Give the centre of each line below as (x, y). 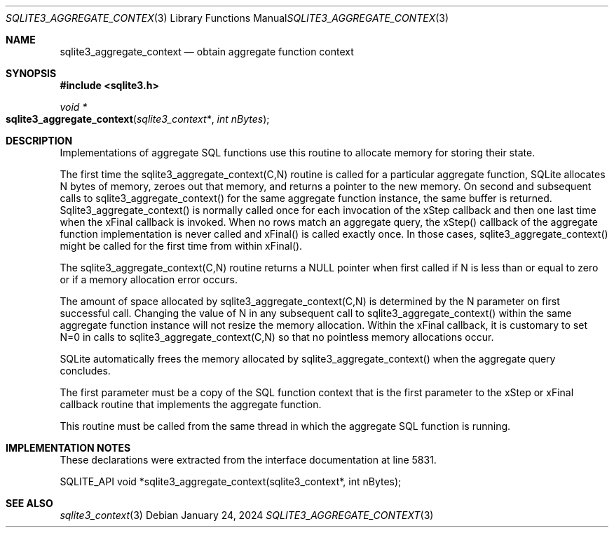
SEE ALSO (29, 503)
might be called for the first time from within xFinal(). (181, 246)
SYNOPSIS (31, 73)
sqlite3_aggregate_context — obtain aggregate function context (207, 52)
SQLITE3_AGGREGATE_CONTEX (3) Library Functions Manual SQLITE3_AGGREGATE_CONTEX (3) (227, 18)
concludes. (85, 371)
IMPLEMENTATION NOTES (68, 448)
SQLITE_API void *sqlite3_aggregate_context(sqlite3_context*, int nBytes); (231, 481)
